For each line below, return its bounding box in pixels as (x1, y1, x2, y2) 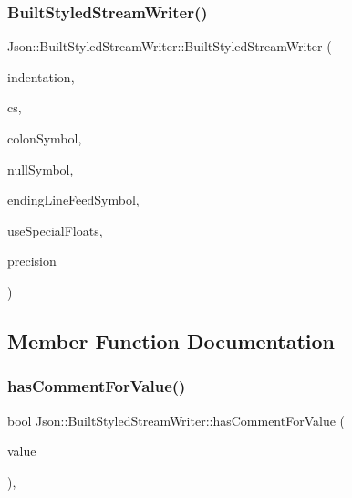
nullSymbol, (7, 159, 74, 178)
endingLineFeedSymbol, (7, 190, 140, 209)
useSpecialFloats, (7, 220, 103, 239)
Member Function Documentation (7, 326, 336, 355)
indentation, (7, 67, 75, 86)
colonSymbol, (7, 129, 82, 147)
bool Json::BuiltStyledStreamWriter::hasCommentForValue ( (7, 410, 346, 429)
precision (7, 251, 57, 270)
